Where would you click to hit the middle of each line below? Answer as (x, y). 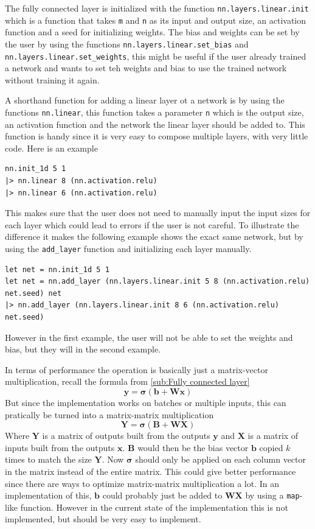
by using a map (272, 495)
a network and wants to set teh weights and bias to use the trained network (146, 68)
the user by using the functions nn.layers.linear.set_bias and (127, 44)
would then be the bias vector (193, 447)
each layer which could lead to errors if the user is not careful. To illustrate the (152, 224)
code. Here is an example (51, 148)
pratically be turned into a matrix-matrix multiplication (109, 414)
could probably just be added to (162, 495)
